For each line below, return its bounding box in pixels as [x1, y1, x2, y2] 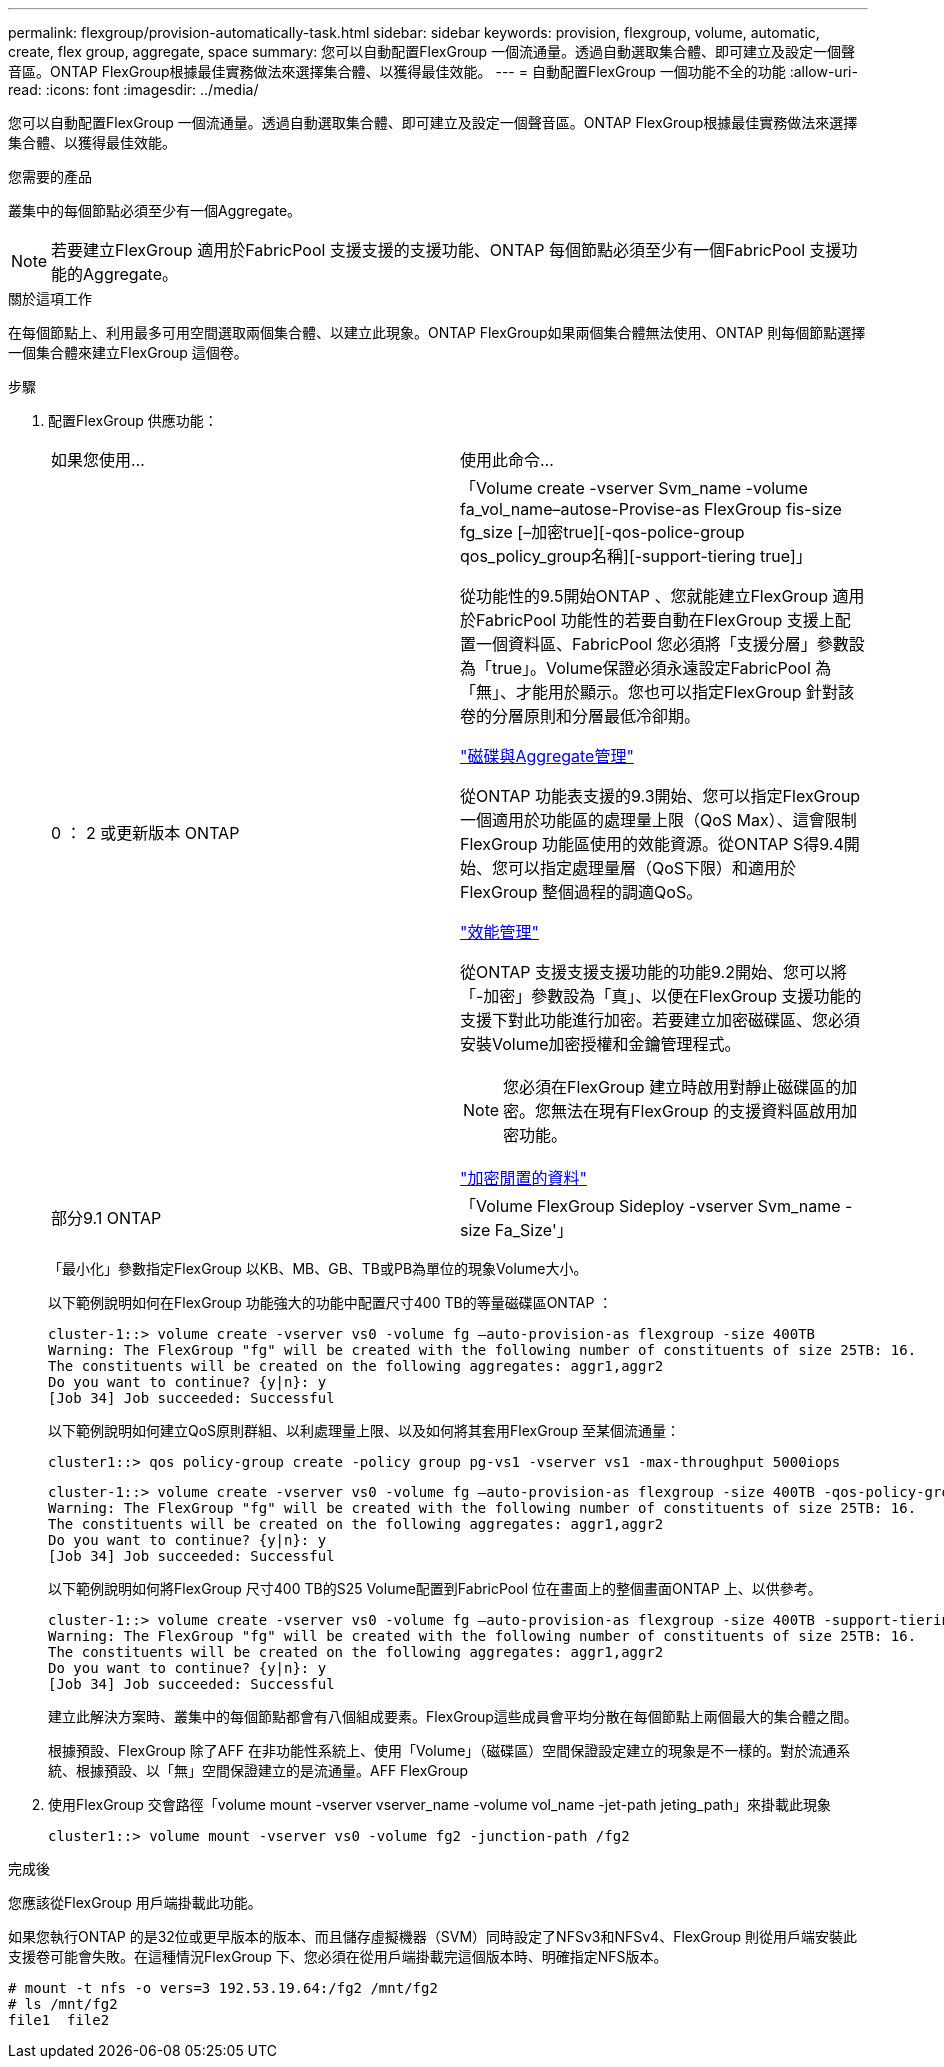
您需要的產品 [8, 168, 92, 185]
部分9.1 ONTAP [51, 1208, 162, 1228]
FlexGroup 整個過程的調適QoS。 [460, 882, 703, 902]
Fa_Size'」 [494, 1220, 573, 1240]
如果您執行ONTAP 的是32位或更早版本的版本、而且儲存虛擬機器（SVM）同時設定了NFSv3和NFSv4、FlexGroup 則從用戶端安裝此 [8, 1928, 857, 1945]
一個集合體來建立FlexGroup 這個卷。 [8, 344, 248, 361]
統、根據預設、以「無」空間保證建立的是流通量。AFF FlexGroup [48, 1762, 468, 1779]
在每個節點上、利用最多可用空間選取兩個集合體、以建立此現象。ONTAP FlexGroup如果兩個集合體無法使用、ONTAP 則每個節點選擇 [8, 324, 866, 341]
